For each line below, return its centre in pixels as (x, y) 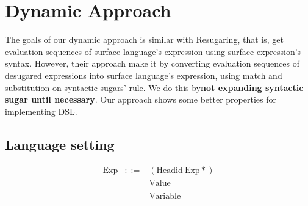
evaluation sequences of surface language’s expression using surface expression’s (153, 51)
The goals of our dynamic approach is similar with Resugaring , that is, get (144, 39)
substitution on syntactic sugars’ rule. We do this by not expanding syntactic (154, 87)
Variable (165, 196)
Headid (170, 170)
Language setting (60, 144)
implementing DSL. (41, 111)
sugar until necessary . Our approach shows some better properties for (141, 99)
